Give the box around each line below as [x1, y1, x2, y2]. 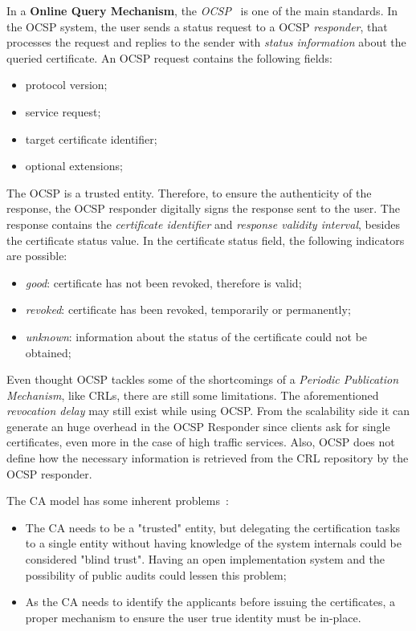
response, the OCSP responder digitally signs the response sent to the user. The [6, 200, 400, 217]
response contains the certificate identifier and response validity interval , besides [6, 215, 400, 232]
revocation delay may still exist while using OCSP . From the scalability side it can [6, 402, 410, 419]
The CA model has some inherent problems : [6, 492, 229, 509]
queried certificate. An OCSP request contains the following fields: [6, 49, 332, 66]
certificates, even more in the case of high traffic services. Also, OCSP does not [6, 434, 395, 450]
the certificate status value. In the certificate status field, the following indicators [6, 231, 405, 248]
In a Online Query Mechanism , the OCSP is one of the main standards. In [6, 2, 398, 18]
